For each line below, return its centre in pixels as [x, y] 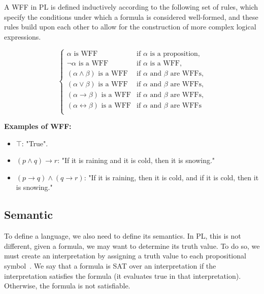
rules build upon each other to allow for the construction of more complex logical [130, 27]
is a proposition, [175, 54]
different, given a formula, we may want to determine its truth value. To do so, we [132, 246]
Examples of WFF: [38, 126]
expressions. [23, 36]
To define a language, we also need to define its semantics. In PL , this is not [123, 236]
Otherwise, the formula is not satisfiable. [67, 286]
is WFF [86, 54]
